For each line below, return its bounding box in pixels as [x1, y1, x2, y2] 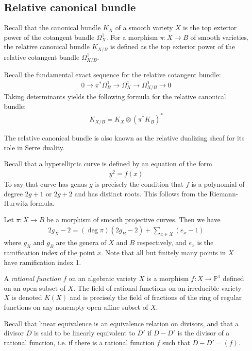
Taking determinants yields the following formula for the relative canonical [4, 91, 226, 102]
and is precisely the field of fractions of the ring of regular [69, 292, 242, 302]
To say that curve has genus [4, 179, 87, 189]
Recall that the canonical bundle [4, 22, 101, 33]
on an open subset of [4, 282, 66, 293]
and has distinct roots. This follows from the [74, 188, 207, 198]
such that [162, 337, 190, 347]
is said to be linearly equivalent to [34, 328, 135, 338]
